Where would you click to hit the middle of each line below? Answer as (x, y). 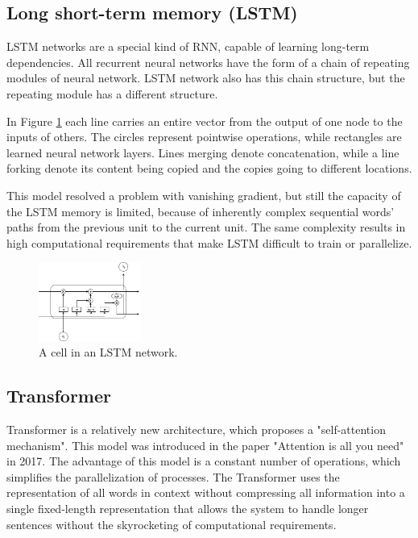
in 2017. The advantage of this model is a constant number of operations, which (204, 461)
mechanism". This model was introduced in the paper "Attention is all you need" (205, 445)
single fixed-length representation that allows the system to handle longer (188, 508)
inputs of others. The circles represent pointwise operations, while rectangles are (204, 137)
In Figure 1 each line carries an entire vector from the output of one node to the (205, 121)
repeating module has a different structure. (112, 93)
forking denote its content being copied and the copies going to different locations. (209, 168)
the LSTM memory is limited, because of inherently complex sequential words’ (201, 211)
